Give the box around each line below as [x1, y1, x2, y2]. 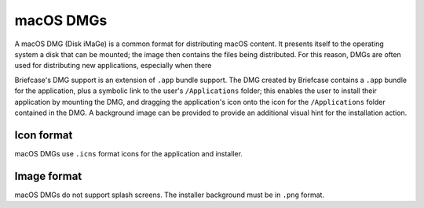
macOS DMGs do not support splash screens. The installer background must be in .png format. [14, 190, 325, 199]
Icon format [14, 128, 73, 142]
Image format [14, 169, 82, 183]
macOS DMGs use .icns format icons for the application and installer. [14, 149, 243, 158]
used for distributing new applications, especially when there [14, 61, 212, 70]
